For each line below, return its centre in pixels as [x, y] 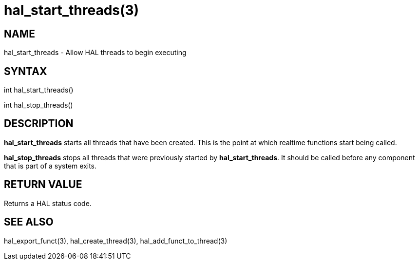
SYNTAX [26, 71]
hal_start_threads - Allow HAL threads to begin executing [95, 53]
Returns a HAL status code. [48, 203]
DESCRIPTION [39, 124]
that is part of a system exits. [50, 166]
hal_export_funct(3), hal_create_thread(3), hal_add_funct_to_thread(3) [116, 241]
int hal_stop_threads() [38, 105]
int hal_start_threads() [39, 90]
